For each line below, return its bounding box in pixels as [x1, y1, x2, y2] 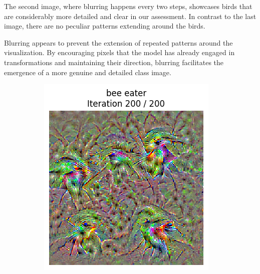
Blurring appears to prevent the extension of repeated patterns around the [4, 37, 233, 48]
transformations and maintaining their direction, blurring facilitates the [4, 57, 224, 67]
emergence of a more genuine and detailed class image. [4, 67, 171, 77]
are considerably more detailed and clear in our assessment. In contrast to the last [4, 11, 256, 21]
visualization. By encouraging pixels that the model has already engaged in [4, 47, 235, 58]
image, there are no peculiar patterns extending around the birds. [4, 21, 205, 31]
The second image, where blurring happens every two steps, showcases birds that [4, 1, 252, 11]
